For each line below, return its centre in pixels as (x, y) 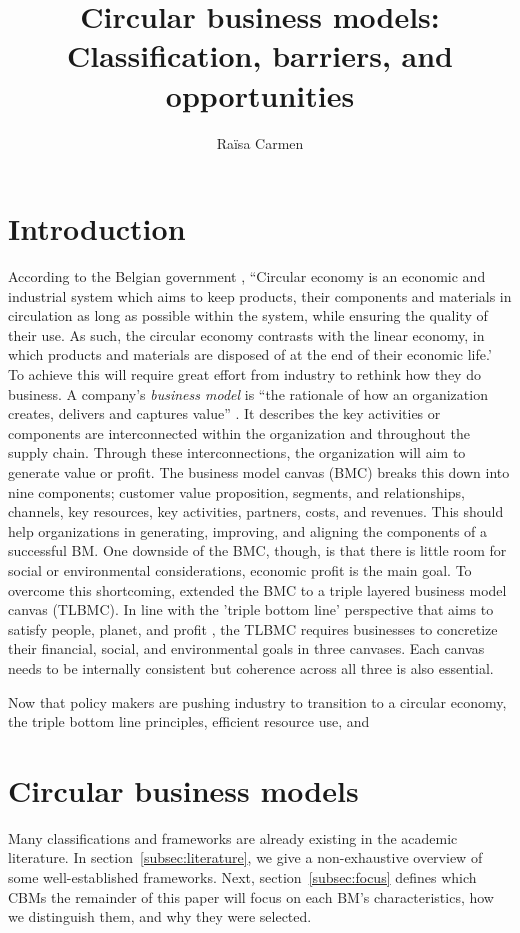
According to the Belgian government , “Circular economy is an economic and (247, 276)
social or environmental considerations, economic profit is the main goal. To (240, 569)
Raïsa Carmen (260, 142)
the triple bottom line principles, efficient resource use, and (189, 721)
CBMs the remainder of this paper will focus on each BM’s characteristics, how (251, 896)
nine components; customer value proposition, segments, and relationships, (236, 491)
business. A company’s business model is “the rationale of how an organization (248, 393)
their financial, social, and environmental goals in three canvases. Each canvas (246, 648)
